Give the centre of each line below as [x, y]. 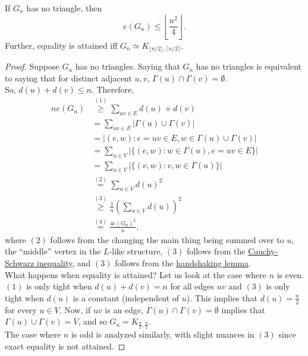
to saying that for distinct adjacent [68, 78]
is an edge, [124, 309]
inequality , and [64, 262]
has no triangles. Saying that [128, 66]
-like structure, [136, 251]
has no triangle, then [64, 8]
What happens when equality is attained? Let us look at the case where [136, 274]
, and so [92, 321]
